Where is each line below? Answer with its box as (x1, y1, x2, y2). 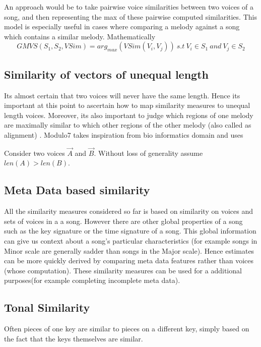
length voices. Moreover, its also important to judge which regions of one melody (4, 109, 253, 120)
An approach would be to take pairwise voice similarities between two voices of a (4, 2, 254, 12)
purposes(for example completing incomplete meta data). (4, 275, 180, 285)
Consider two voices (4, 147, 65, 158)
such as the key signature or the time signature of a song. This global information (4, 225, 256, 236)
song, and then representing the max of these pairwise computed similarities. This (4, 11, 257, 22)
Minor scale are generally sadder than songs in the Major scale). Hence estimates (4, 245, 254, 256)
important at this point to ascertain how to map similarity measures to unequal (4, 100, 250, 110)
